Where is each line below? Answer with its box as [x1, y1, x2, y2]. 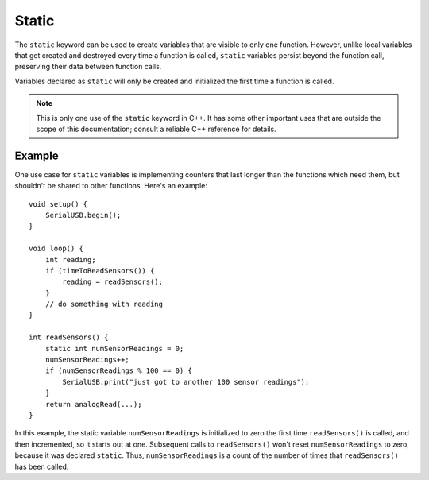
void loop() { [29, 244, 83, 254]
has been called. [14, 462, 69, 471]
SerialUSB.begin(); [44, 211, 122, 219]
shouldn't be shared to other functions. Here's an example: [14, 181, 208, 191]
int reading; [44, 255, 96, 264]
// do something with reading [44, 300, 163, 309]
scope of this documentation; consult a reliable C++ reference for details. [36, 124, 277, 134]
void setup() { [29, 199, 88, 208]
